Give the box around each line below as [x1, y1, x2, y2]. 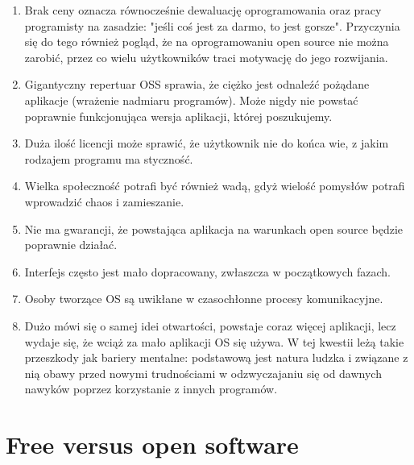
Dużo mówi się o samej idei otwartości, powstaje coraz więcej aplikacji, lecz [24, 317, 396, 334]
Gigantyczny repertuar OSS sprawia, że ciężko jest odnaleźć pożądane [24, 76, 370, 93]
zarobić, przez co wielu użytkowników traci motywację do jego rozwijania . [24, 48, 388, 65]
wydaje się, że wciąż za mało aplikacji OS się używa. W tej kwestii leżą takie [24, 333, 404, 350]
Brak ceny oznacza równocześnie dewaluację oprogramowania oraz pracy [24, 2, 382, 18]
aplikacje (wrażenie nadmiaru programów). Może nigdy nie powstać [24, 91, 358, 108]
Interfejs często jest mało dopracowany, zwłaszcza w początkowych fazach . [24, 263, 391, 280]
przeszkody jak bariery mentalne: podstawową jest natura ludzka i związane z [24, 349, 408, 366]
